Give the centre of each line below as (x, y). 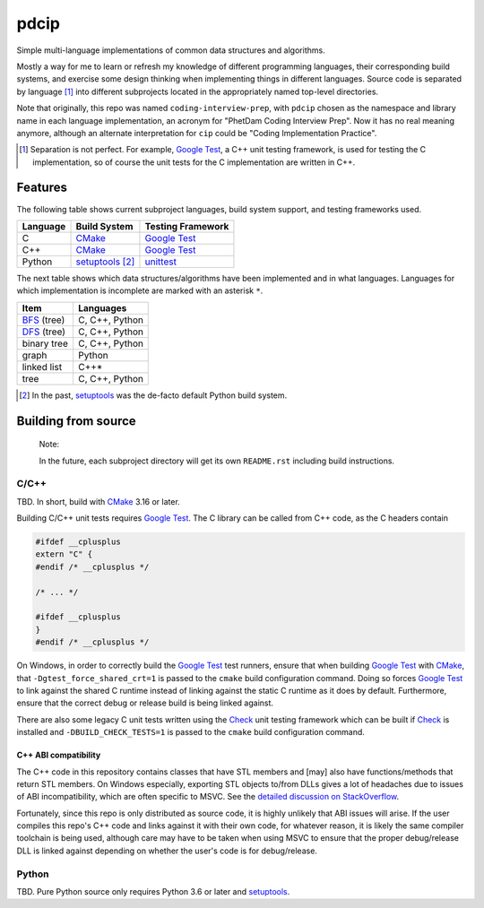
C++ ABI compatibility (59, 755)
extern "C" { (64, 554)
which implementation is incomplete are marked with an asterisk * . (140, 290)
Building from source (76, 421)
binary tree (45, 343)
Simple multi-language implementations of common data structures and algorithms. (171, 50)
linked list (42, 367)
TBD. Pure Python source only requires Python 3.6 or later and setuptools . (153, 891)
